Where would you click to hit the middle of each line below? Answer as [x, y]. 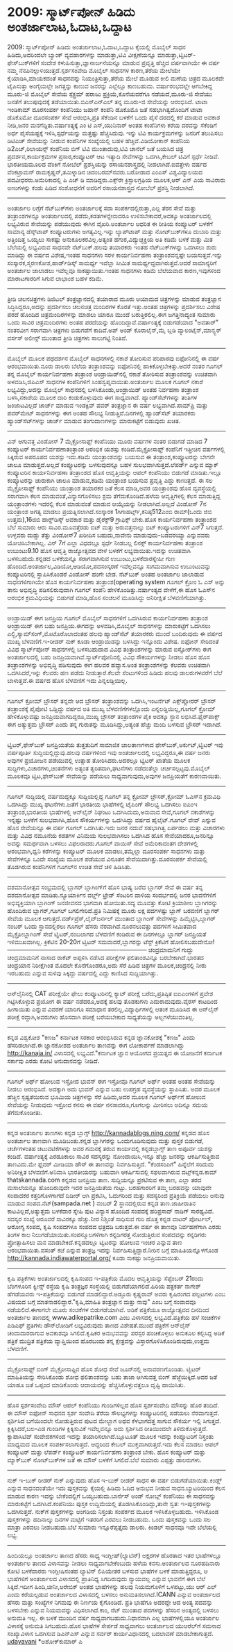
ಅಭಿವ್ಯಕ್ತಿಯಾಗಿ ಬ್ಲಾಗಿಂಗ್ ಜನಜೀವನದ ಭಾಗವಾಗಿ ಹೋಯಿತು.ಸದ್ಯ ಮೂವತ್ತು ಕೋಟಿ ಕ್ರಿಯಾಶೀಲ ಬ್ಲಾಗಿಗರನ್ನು [113, 902]
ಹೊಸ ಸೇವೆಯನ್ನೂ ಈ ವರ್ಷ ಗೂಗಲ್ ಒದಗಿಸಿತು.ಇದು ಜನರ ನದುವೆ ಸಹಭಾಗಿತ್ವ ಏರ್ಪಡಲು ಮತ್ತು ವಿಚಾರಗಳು [116, 827]
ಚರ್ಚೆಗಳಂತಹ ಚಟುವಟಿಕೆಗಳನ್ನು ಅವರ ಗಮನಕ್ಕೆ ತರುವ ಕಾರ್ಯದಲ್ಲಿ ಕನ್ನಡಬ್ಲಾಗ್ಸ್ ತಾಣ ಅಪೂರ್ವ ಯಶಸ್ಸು [110, 1148]
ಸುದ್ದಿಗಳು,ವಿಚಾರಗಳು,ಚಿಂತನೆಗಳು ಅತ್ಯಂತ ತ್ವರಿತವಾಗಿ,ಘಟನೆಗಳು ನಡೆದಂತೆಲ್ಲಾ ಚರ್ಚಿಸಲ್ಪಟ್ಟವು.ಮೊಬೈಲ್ [109, 768]
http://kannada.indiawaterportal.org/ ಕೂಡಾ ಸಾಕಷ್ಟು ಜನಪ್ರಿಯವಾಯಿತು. [94, 1257]
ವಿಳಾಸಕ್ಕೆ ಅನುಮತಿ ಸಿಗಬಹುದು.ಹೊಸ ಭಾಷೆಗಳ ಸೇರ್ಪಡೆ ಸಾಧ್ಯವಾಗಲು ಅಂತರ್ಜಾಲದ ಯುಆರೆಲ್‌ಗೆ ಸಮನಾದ [114, 1626]
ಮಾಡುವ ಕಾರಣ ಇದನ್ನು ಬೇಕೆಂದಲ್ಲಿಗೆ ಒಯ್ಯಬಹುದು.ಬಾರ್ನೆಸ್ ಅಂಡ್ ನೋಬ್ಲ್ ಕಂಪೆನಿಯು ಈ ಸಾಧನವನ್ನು [112, 1496]
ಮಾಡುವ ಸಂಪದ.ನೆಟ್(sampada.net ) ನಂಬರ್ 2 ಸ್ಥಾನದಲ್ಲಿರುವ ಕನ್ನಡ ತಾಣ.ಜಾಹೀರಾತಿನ [102, 1203]
